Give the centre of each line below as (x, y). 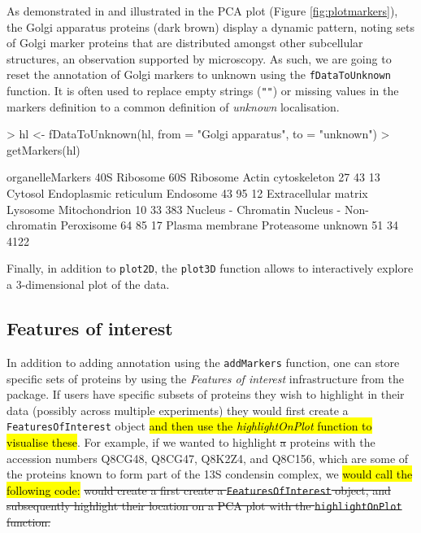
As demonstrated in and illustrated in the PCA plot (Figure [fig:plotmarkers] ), (202, 11)
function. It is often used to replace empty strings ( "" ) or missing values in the (203, 91)
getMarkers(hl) (43, 149)
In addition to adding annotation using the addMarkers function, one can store (203, 362)
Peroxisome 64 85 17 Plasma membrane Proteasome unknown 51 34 (229, 225)
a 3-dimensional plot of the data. (88, 284)
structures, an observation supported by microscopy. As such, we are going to (199, 58)
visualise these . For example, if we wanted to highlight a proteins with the (191, 441)
